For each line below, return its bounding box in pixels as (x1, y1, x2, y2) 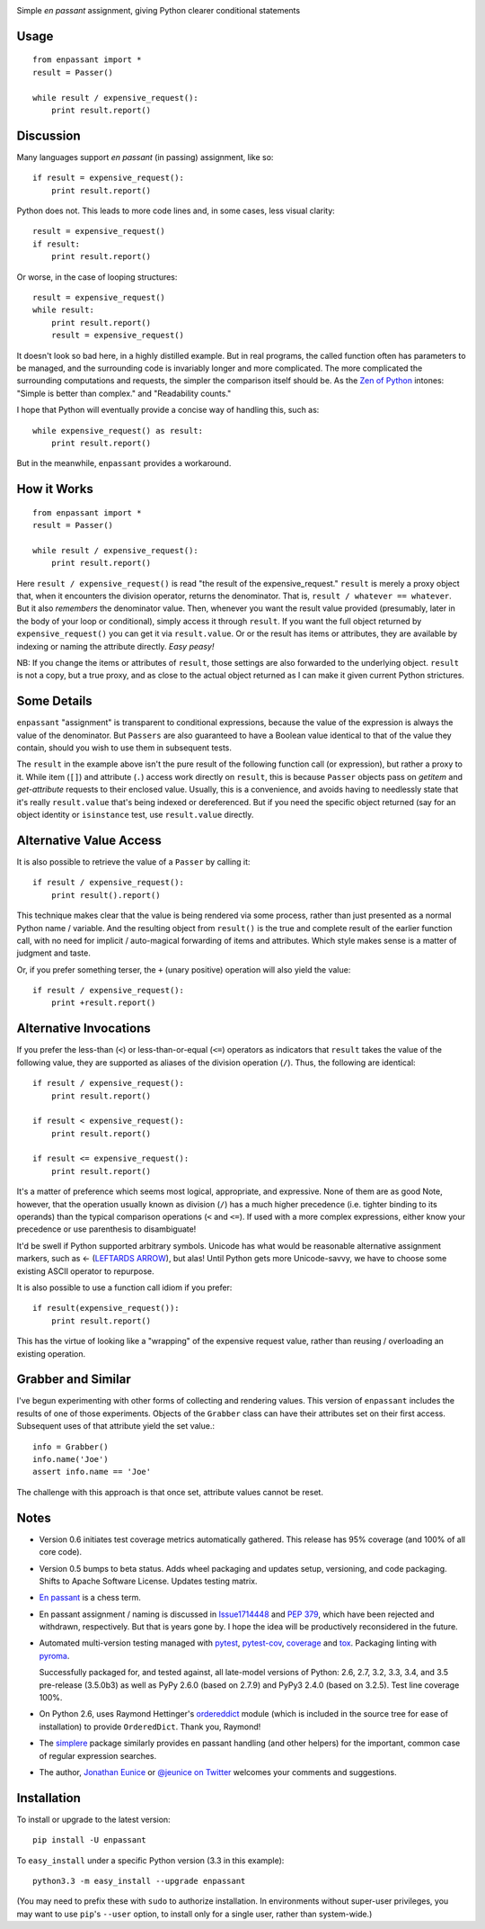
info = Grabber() (32, 1441, 109, 1452)
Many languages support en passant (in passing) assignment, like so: (16, 151, 274, 162)
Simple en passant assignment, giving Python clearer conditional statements (16, 5, 301, 15)
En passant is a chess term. (39, 1593, 141, 1603)
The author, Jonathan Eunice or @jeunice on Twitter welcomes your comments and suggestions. (39, 1766, 397, 1777)
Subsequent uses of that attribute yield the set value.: (16, 1421, 216, 1431)
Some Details (16, 694, 93, 709)
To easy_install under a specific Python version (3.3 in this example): (16, 1854, 285, 1866)
